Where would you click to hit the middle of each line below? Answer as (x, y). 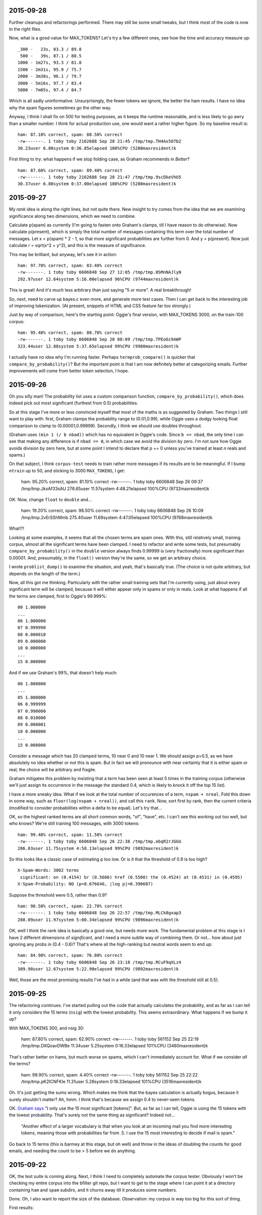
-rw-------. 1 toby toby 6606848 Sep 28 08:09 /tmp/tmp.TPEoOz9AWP (99, 339)
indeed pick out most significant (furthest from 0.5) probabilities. (74, 403)
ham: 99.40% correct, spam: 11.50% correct (70, 834)
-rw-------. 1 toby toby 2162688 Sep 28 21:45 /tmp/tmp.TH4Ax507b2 (99, 141)
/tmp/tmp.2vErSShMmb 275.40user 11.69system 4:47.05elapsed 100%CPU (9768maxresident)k (117, 517)
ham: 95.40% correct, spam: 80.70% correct (70, 333)
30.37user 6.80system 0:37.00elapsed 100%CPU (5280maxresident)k (97, 184)
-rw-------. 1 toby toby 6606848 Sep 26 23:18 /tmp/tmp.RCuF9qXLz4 (99, 962)
